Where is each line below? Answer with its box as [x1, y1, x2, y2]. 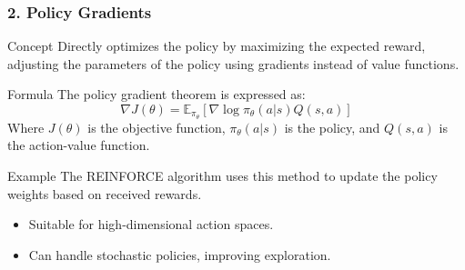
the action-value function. [7, 135, 150, 155]
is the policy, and [284, 117, 380, 136]
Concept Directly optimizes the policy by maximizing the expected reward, [7, 36, 426, 55]
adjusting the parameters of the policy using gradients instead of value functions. [7, 54, 460, 73]
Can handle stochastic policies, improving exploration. [28, 245, 331, 264]
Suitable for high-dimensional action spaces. [28, 215, 274, 234]
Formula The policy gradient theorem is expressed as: [7, 85, 306, 104]
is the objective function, [87, 117, 226, 136]
